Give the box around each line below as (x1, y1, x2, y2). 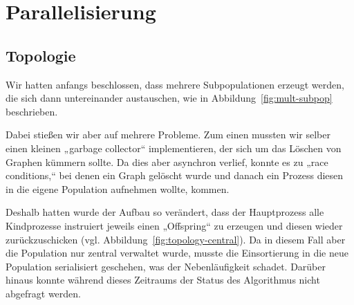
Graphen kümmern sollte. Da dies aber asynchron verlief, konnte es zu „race (6, 154, 328, 169)
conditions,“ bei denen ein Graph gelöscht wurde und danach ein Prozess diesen (6, 168, 344, 183)
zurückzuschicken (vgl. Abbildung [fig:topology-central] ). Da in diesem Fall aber (6, 232, 346, 246)
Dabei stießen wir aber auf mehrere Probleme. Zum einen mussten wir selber (6, 127, 330, 142)
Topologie (6, 44, 76, 66)
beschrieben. (6, 104, 58, 118)
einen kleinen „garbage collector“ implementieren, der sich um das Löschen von (6, 140, 342, 155)
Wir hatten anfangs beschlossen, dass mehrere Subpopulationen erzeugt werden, (6, 77, 344, 91)
